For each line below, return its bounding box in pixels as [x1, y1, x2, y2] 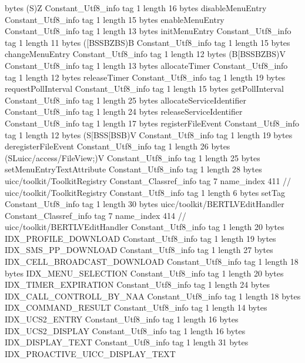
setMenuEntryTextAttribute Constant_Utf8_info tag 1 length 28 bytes [5, 163, 262, 175]
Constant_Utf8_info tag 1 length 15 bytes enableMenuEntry [5, 13, 224, 25]
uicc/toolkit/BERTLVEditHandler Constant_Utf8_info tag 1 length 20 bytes [5, 221, 284, 233]
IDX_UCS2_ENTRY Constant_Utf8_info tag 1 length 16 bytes [5, 313, 239, 325]
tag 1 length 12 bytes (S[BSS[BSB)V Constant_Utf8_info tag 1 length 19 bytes [5, 128, 293, 141]
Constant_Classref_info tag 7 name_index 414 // [5, 209, 186, 221]
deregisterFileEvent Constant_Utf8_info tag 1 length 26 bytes [5, 140, 230, 152]
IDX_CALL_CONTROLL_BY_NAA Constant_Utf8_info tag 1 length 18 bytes [5, 289, 301, 302]
